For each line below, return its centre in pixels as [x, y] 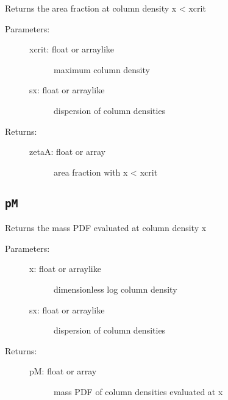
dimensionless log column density [116, 289]
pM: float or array [63, 371]
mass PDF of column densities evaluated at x [138, 391]
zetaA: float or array [67, 152]
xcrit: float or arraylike [72, 49]
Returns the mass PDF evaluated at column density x [106, 228]
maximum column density [102, 69]
